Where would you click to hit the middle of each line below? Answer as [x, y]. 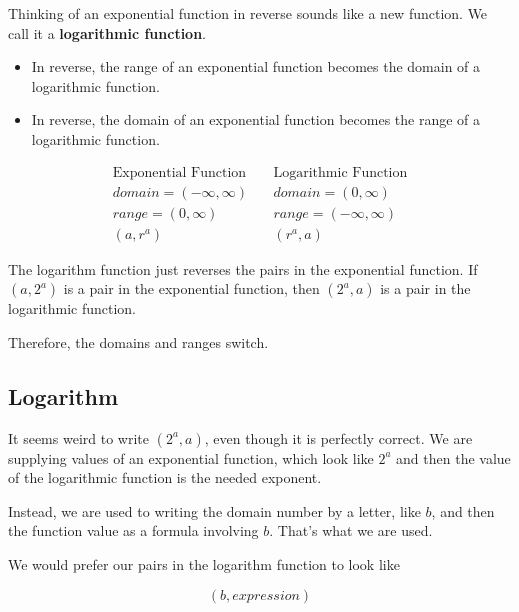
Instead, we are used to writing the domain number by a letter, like [214, 510]
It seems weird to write [78, 437]
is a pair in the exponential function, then [191, 288]
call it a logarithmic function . [107, 32]
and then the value [453, 457]
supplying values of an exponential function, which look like [191, 457]
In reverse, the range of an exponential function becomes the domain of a [256, 66]
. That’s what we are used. [351, 530]
